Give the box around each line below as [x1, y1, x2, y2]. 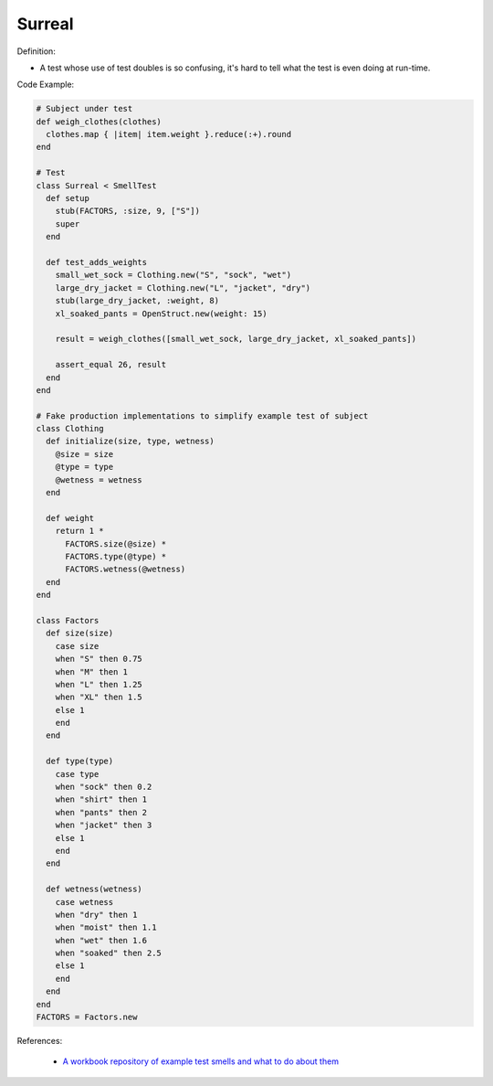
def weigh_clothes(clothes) [36, 116, 162, 127]
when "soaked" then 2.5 [55, 948, 162, 959]
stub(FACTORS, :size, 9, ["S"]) [55, 206, 201, 217]
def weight [46, 513, 95, 523]
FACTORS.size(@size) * [65, 538, 167, 548]
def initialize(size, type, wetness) [46, 436, 215, 447]
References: [16, 1036, 63, 1047]
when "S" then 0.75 [55, 654, 143, 665]
